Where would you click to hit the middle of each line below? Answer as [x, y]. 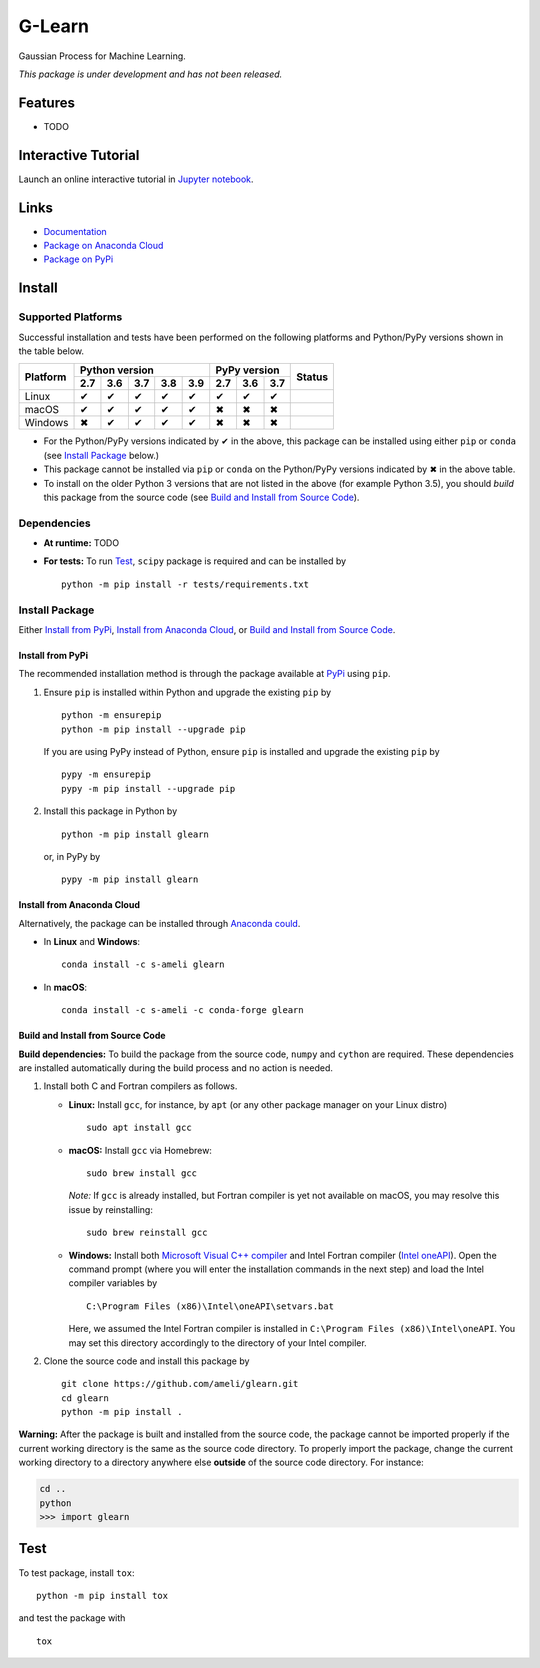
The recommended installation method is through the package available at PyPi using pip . [204, 674]
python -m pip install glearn [135, 834]
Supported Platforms [70, 317]
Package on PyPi [78, 259]
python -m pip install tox [102, 1595]
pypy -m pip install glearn [130, 879]
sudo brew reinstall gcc [147, 1233]
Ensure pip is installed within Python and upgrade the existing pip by [187, 692]
